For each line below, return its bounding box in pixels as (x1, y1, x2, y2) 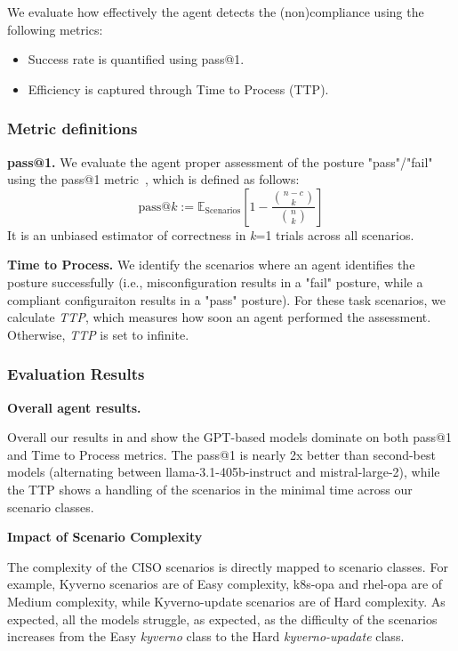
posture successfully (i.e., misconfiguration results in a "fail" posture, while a (7, 272, 423, 291)
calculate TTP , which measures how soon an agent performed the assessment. (7, 308, 431, 326)
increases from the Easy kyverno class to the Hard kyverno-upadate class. (7, 627, 405, 646)
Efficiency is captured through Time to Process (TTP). (28, 79, 329, 98)
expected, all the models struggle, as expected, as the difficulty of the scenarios (7, 609, 438, 628)
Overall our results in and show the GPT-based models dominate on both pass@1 (7, 428, 452, 446)
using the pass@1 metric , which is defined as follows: (7, 170, 300, 189)
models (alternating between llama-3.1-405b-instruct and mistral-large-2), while (7, 462, 440, 481)
